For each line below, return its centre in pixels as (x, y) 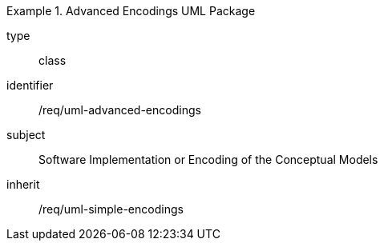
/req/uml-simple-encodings (111, 209)
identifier (30, 85)
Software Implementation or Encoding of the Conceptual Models (208, 159)
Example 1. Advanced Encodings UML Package (131, 11)
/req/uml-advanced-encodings (120, 110)
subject (26, 135)
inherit (23, 184)
